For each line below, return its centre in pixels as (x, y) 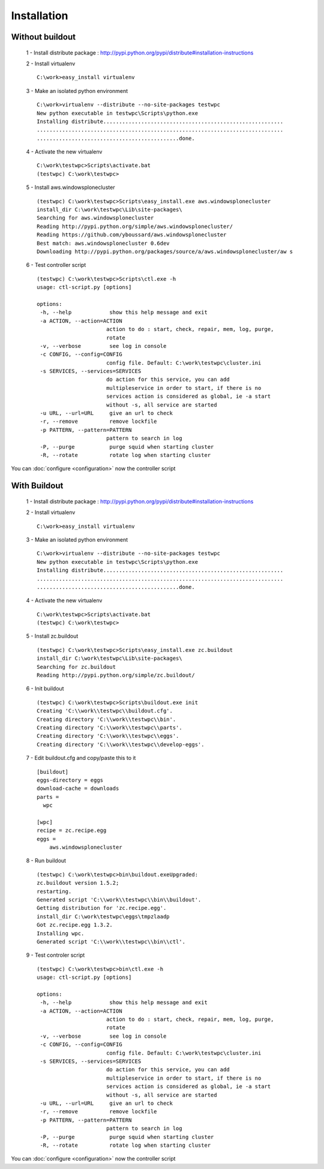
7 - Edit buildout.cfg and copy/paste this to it (81, 758)
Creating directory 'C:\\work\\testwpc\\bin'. (106, 719)
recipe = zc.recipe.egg (72, 830)
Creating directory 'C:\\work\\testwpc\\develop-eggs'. (121, 744)
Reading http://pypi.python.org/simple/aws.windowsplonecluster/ (135, 226)
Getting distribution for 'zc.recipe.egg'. (102, 908)
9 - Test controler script (55, 955)
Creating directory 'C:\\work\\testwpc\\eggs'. (108, 736)
